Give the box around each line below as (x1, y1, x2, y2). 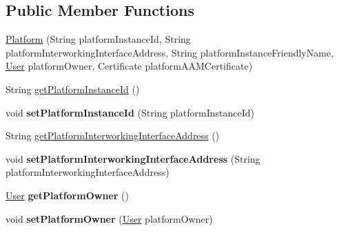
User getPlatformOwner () (6, 188, 129, 202)
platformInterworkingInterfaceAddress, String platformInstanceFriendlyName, (6, 45, 334, 59)
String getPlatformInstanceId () (6, 81, 140, 96)
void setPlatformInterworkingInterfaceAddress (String (6, 151, 260, 165)
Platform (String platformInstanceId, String (6, 32, 191, 46)
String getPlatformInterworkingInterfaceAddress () (6, 128, 220, 143)
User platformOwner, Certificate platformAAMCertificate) (6, 59, 253, 73)
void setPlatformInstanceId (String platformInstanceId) (6, 105, 254, 119)
